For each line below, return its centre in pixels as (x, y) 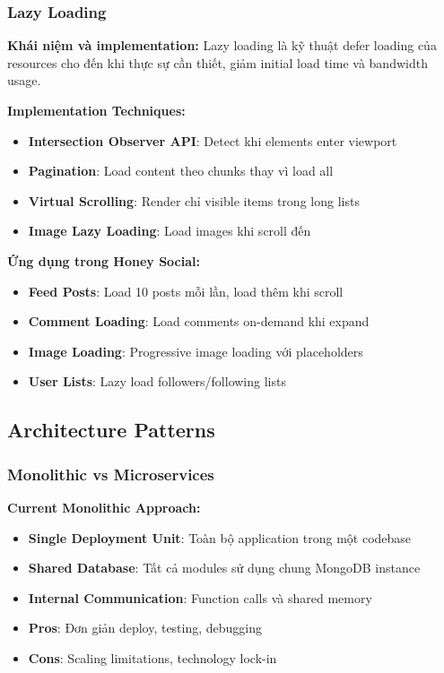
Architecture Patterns (111, 430)
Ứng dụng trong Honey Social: (104, 260)
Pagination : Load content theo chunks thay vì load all (181, 171)
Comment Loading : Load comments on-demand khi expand (199, 321)
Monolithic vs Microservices (111, 474)
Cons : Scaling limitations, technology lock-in (152, 657)
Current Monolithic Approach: (104, 507)
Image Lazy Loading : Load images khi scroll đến (170, 231)
